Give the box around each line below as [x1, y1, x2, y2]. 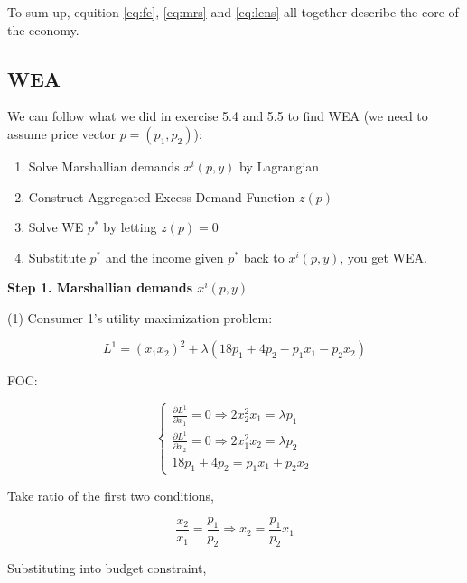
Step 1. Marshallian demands [7, 278, 192, 297]
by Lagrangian [238, 156, 320, 175]
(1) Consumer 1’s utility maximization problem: [7, 308, 273, 327]
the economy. [7, 20, 79, 39]
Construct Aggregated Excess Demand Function [28, 187, 295, 206]
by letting [103, 217, 157, 236]
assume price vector [7, 124, 116, 143]
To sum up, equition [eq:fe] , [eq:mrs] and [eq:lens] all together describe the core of [7, 3, 459, 21]
